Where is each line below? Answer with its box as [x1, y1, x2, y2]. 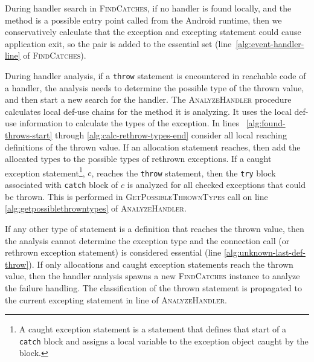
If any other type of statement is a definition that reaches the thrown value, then [5, 222, 304, 234]
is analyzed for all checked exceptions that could [127, 178, 306, 191]
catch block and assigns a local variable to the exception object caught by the [19, 334, 309, 347]
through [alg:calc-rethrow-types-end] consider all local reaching [55, 129, 287, 141]
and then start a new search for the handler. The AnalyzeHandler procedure [5, 93, 292, 106]
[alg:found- [246, 117, 286, 129]
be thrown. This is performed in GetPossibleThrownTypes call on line [5, 190, 268, 202]
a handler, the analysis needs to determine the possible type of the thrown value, [5, 81, 304, 94]
